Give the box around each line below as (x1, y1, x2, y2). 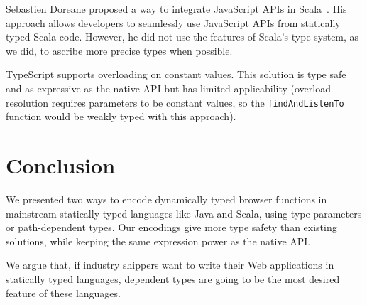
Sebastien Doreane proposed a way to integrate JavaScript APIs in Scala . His (6, 1, 347, 16)
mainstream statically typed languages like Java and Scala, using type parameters (6, 205, 362, 220)
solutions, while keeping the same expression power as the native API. (6, 233, 311, 248)
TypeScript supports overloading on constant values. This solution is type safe (6, 67, 346, 82)
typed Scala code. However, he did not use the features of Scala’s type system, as (6, 29, 359, 44)
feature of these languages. (6, 285, 121, 300)
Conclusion (6, 151, 116, 179)
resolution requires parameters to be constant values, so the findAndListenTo (6, 95, 344, 109)
